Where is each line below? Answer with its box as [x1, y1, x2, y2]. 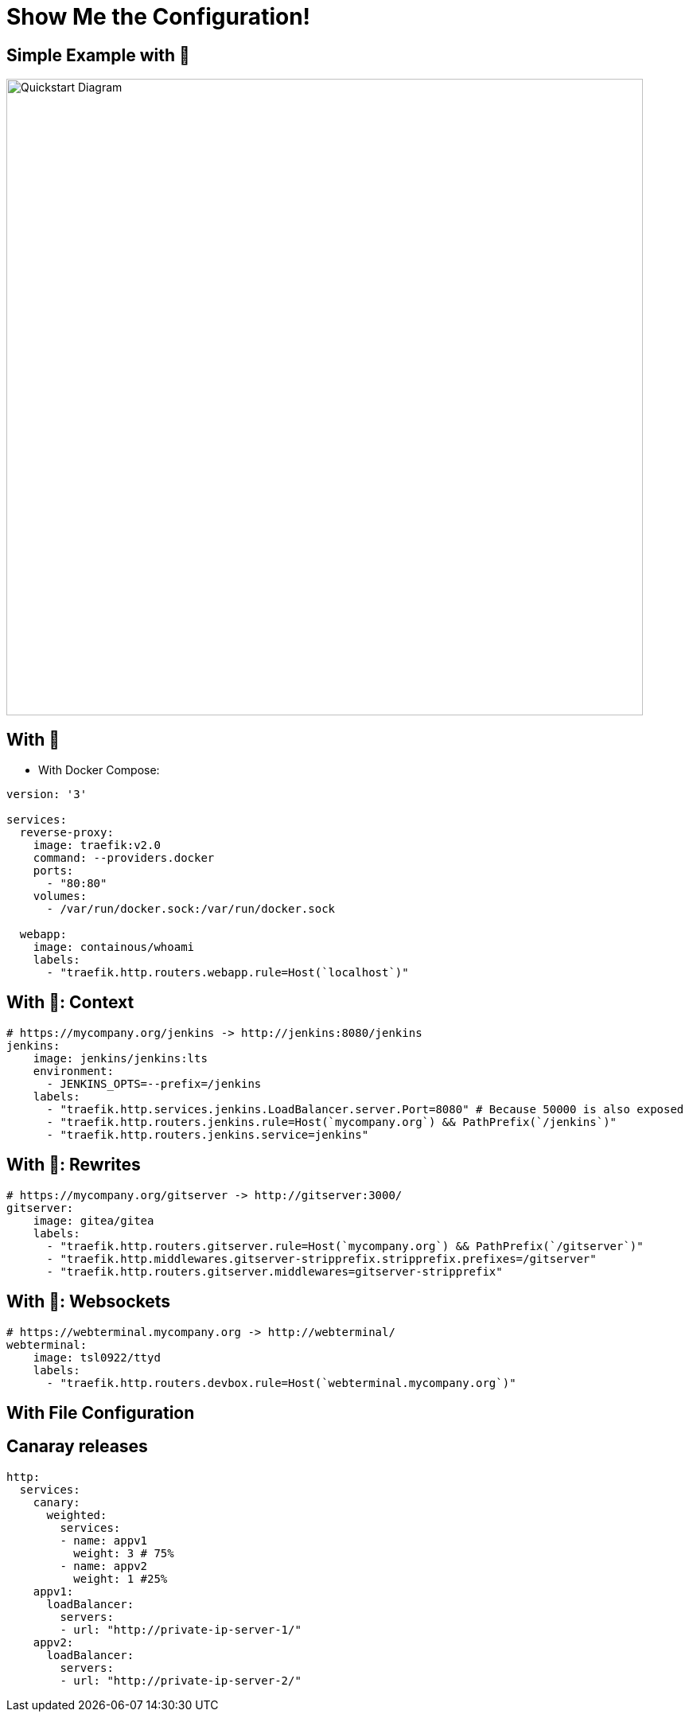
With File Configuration [6, 1402, 195, 1423]
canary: [33, 1495, 80, 1509]
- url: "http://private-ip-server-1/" [60, 1623, 302, 1636]
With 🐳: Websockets [6, 1291, 171, 1312]
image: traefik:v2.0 [33, 839, 161, 852]
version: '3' [6, 788, 88, 801]
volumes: [33, 890, 88, 903]
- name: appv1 [60, 1533, 148, 1547]
